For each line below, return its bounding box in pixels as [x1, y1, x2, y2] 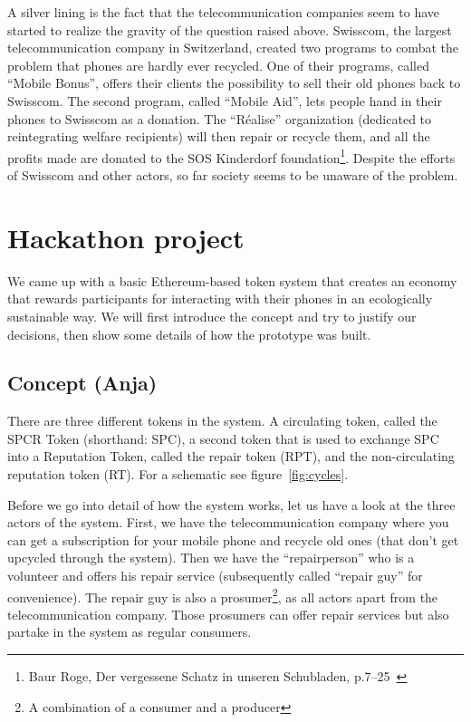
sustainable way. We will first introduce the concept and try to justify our [7, 306, 417, 325]
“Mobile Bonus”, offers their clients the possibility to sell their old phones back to [7, 73, 461, 92]
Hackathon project [7, 218, 245, 255]
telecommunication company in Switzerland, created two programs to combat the [7, 38, 458, 57]
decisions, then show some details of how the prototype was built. [7, 324, 371, 343]
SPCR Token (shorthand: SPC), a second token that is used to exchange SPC [7, 428, 439, 448]
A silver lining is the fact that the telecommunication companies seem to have [7, 3, 440, 21]
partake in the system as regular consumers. [7, 622, 252, 641]
